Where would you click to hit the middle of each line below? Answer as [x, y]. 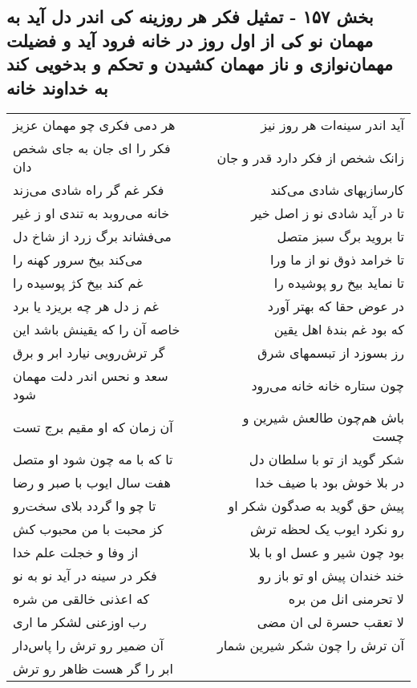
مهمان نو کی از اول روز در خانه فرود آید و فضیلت [190, 40]
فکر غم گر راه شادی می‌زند [89, 190]
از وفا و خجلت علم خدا [76, 552]
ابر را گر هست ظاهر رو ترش [93, 669]
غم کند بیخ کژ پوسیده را [78, 283]
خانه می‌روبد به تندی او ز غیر [91, 213]
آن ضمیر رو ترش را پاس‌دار [88, 646]
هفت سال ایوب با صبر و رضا [92, 483]
